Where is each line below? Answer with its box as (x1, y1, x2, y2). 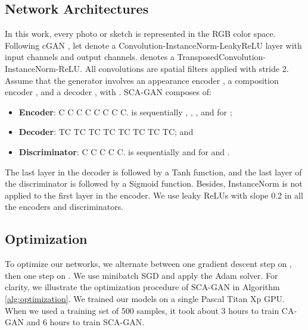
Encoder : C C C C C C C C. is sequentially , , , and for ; (18, 105, 232, 118)
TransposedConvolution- (177, 51, 266, 63)
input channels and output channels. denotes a (5, 51, 175, 63)
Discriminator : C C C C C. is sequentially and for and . (18, 145, 230, 158)
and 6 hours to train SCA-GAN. (26, 316, 145, 328)
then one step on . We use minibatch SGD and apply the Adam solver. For (5, 269, 278, 281)
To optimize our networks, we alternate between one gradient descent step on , (5, 257, 292, 270)
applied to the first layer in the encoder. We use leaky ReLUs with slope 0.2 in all (5, 188, 303, 201)
